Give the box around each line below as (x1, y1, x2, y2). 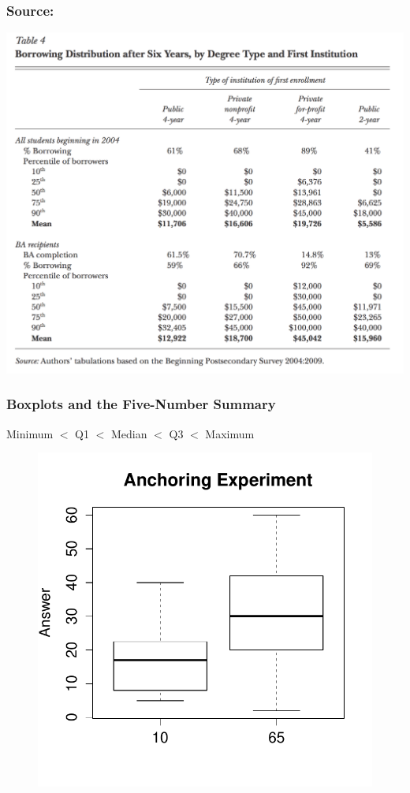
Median (110, 425, 147, 441)
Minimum (6, 425, 54, 441)
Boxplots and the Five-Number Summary (6, 394, 276, 414)
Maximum (205, 425, 255, 441)
